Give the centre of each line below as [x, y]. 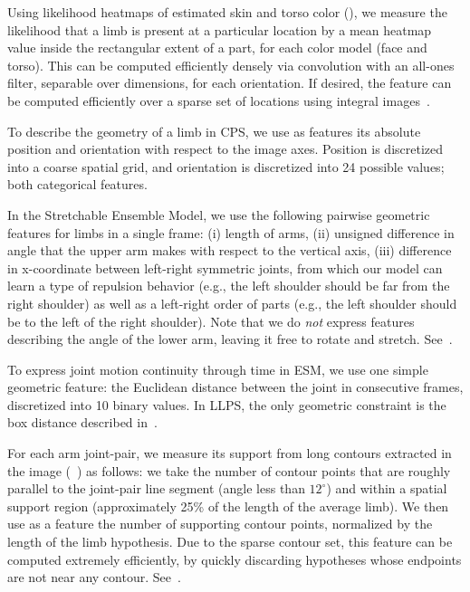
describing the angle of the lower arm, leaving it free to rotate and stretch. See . [230, 339]
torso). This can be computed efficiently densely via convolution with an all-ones [231, 65]
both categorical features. [77, 184]
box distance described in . [82, 422]
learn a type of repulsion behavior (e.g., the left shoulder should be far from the [229, 286]
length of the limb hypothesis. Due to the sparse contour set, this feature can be [230, 542]
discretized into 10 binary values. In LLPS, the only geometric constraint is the [227, 404]
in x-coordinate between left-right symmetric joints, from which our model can [225, 267]
